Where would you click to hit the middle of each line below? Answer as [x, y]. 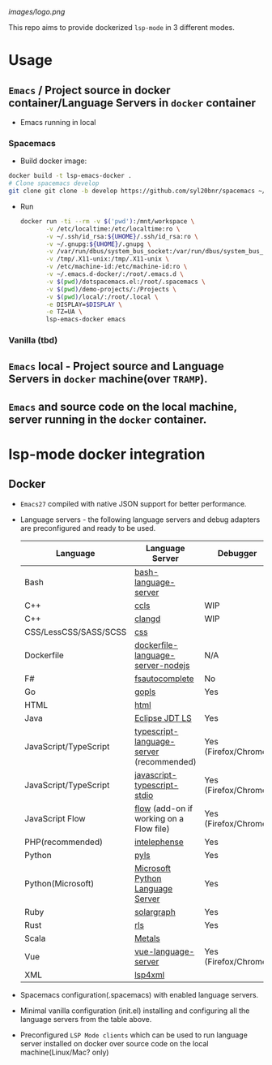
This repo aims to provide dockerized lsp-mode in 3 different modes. [121, 27]
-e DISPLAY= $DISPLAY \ [84, 304]
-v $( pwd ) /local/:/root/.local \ [102, 297]
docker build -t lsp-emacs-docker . [70, 176]
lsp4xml [150, 975]
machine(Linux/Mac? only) [64, 1052]
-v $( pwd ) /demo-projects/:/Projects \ [111, 289]
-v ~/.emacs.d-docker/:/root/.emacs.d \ [115, 274]
